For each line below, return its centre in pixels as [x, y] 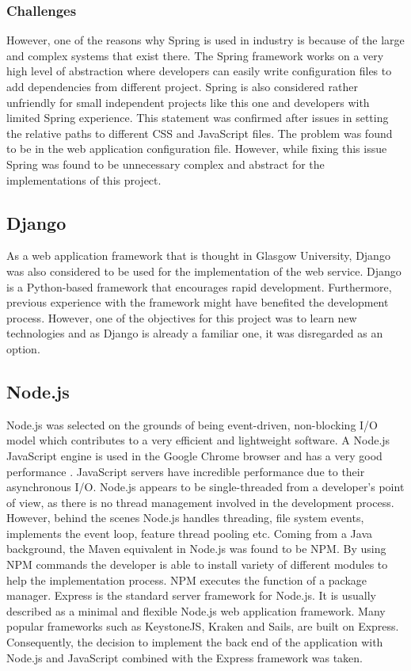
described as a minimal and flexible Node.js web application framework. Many [196, 610]
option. [23, 348]
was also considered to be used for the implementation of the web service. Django [204, 271]
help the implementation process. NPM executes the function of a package [187, 579]
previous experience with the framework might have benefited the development [198, 302]
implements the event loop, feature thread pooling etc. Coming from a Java [189, 533]
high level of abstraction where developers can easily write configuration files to [199, 71]
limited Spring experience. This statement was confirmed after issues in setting [198, 118]
